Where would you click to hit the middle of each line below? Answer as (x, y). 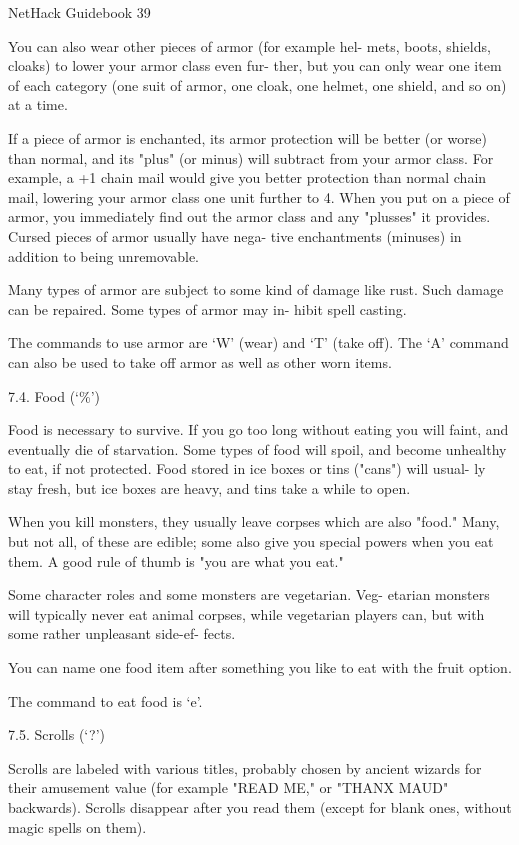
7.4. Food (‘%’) (54, 395)
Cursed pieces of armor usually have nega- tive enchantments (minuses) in (235, 235)
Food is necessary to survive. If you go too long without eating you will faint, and (258, 429)
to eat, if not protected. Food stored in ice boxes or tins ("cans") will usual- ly (247, 468)
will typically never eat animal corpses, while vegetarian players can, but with (246, 613)
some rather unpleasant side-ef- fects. (122, 633)
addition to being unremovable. (104, 255)
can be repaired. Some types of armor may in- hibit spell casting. (207, 308)
